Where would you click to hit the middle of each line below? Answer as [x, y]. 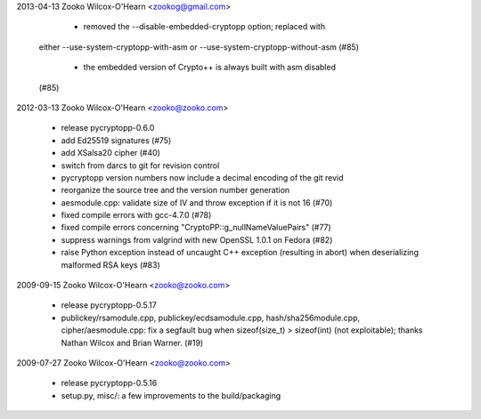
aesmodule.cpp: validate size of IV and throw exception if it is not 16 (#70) [197, 202]
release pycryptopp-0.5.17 [109, 305]
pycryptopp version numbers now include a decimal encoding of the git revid [202, 177]
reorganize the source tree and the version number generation [175, 190]
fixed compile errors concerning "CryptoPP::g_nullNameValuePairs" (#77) [196, 228]
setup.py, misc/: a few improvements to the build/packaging [171, 395]
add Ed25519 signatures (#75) [116, 140]
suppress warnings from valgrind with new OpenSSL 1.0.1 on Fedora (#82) [197, 239]
